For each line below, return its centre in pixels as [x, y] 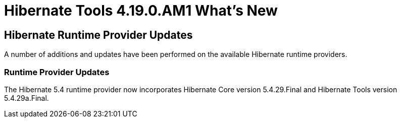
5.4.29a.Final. [27, 98]
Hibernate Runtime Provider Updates [98, 35]
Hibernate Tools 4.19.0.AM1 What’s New [141, 11]
